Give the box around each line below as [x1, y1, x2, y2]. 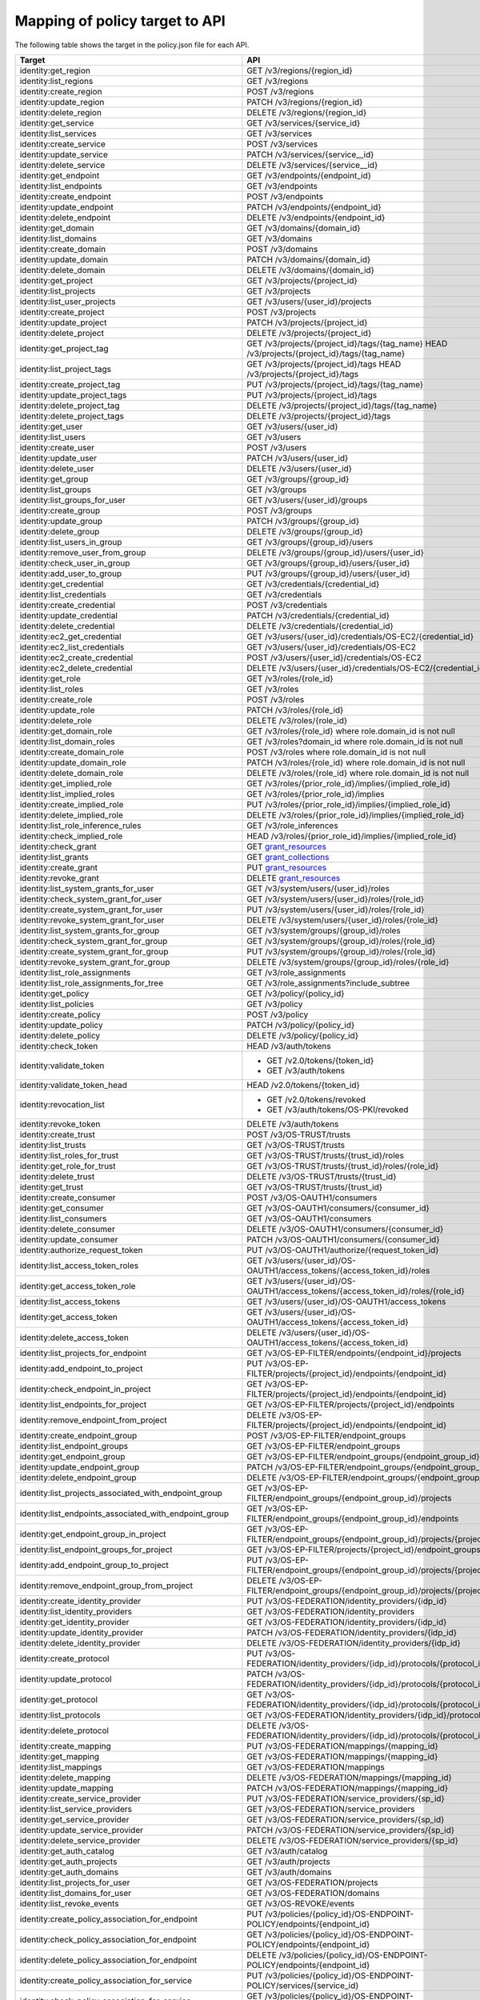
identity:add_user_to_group [19, 568, 122, 579]
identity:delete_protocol [19, 1725, 110, 1736]
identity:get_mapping [19, 1750, 100, 1762]
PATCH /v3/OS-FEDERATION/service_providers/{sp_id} [246, 1824, 455, 1835]
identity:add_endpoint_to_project [19, 1362, 143, 1374]
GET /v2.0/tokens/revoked [266, 1094, 366, 1105]
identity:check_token [19, 1040, 98, 1051]
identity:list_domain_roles [19, 736, 115, 747]
